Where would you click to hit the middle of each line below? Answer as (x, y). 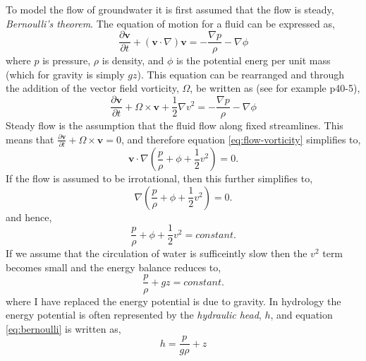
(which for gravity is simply (65, 74)
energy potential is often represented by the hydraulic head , (134, 315)
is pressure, (67, 60)
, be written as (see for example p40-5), (275, 88)
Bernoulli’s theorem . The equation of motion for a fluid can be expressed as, (170, 23)
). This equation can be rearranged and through (240, 74)
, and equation (301, 315)
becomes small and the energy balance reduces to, (114, 267)
